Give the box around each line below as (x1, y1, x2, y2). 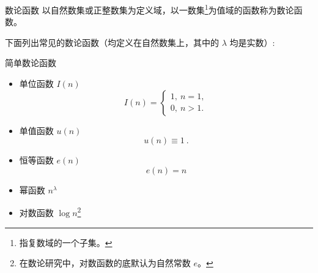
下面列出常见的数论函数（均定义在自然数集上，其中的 (5, 36, 219, 48)
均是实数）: (229, 36, 275, 48)
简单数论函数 (5, 56, 56, 69)
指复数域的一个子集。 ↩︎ (19, 236, 113, 249)
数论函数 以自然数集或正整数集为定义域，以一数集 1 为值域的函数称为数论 (5, 2, 294, 16)
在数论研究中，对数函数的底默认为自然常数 (19, 256, 191, 269)
